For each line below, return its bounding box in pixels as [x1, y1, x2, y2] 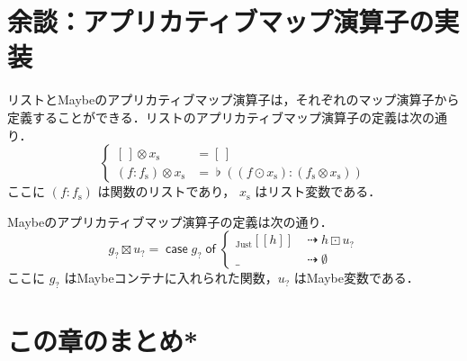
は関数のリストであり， [97, 182, 236, 201]
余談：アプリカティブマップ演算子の [7, 3, 435, 40]
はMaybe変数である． [293, 268, 419, 287]
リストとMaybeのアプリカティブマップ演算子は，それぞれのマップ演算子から [7, 90, 460, 109]
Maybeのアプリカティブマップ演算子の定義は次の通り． [7, 212, 333, 230]
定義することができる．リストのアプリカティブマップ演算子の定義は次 [7, 107, 422, 126]
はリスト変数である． [255, 182, 382, 201]
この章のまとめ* [7, 322, 199, 359]
